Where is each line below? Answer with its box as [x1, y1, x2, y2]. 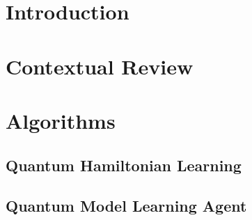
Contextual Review [6, 52, 194, 80]
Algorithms [6, 106, 116, 134]
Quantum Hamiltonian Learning [6, 154, 242, 175]
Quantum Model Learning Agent [6, 195, 247, 217]
